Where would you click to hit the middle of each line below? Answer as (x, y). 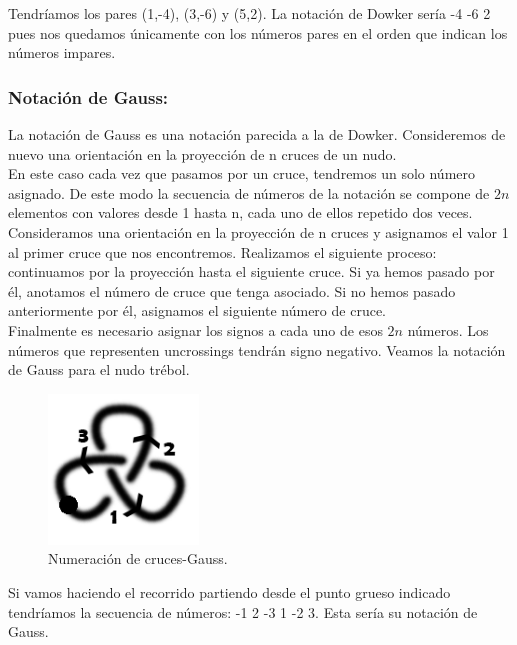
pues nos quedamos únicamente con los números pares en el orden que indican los (258, 32)
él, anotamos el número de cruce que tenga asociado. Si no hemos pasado (232, 290)
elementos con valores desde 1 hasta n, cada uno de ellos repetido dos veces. (240, 212)
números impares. (62, 52)
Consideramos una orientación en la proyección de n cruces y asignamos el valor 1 (258, 231)
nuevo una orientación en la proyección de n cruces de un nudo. (202, 153)
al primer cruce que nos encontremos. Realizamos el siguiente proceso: (222, 251)
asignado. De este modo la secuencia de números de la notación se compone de (249, 192)
